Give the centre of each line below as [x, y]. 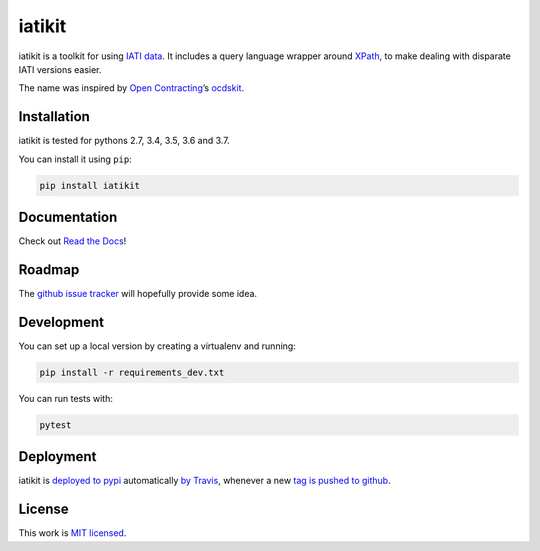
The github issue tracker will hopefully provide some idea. [138, 294]
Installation [54, 116]
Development [61, 321]
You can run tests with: [66, 398]
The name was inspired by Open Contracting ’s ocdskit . [131, 88]
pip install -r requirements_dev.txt [132, 372]
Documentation [68, 217]
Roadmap [49, 269]
